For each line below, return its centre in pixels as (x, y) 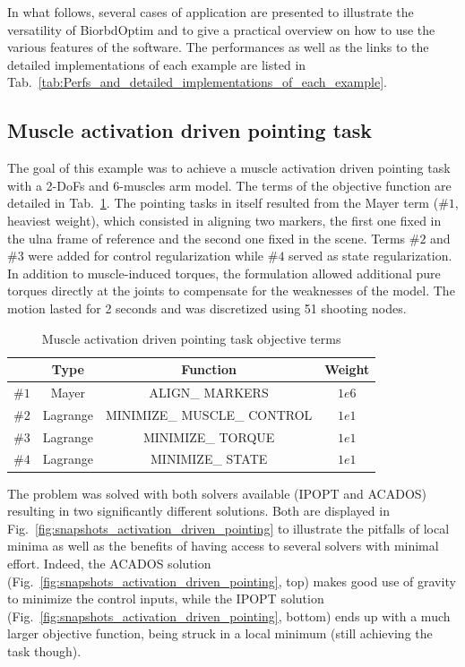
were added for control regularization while (146, 256)
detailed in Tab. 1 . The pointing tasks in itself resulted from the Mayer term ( (223, 203)
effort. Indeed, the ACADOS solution (109, 563)
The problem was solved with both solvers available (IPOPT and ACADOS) (217, 493)
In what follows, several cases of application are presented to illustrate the (211, 12)
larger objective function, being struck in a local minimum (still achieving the (220, 633)
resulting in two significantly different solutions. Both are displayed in (198, 511)
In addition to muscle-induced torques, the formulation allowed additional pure (224, 273)
